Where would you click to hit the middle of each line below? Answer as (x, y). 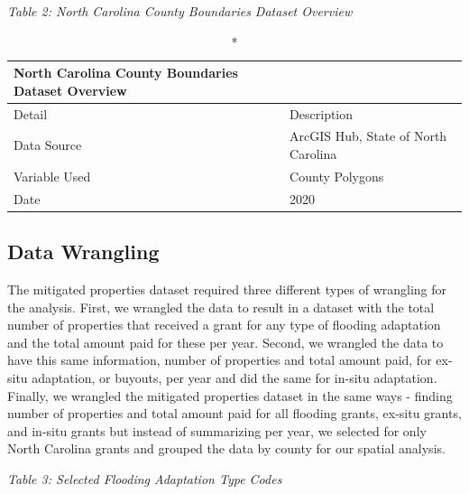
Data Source (48, 145)
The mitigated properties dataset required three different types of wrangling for (227, 289)
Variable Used (52, 176)
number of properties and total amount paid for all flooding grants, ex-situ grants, (234, 413)
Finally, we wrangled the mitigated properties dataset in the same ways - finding (230, 395)
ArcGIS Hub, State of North (368, 136)
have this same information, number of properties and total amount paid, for (220, 360)
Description (322, 113)
